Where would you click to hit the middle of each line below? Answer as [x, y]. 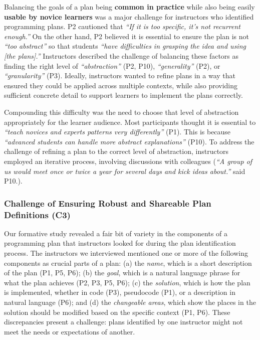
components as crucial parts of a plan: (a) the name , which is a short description [128, 263]
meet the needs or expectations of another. [70, 331]
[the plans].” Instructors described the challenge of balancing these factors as [121, 55]
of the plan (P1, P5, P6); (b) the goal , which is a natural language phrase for [122, 273]
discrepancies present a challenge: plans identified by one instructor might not [123, 322]
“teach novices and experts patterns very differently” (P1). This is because [117, 132]
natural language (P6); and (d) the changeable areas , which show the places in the [130, 302]
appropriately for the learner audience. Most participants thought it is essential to [130, 122]
